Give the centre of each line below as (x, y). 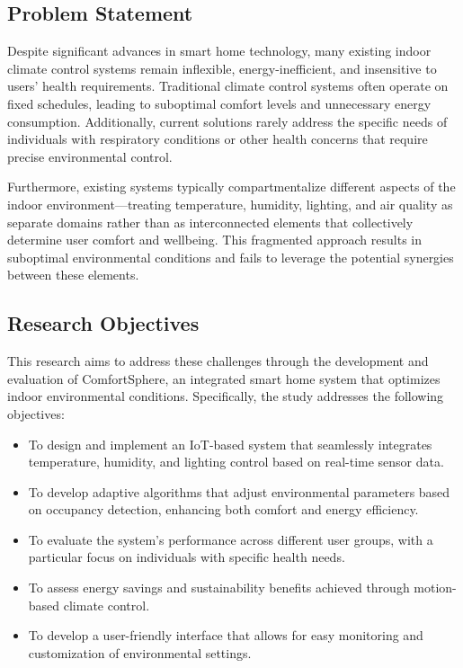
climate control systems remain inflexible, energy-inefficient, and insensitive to (222, 68)
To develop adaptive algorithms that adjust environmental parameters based (239, 491)
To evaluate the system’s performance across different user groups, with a (231, 539)
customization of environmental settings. (140, 652)
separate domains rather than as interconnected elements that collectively (210, 222)
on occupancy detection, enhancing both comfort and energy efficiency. (223, 509)
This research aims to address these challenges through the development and (218, 361)
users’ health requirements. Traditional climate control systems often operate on (228, 86)
